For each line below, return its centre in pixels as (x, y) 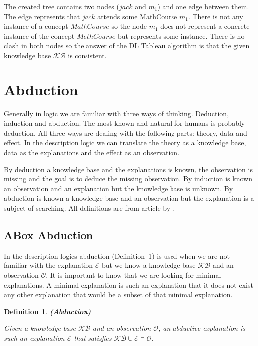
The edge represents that (42, 16)
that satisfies (93, 337)
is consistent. (87, 55)
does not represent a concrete (205, 26)
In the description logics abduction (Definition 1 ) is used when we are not (117, 255)
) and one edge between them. (203, 6)
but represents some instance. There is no (181, 36)
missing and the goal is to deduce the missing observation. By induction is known (128, 179)
